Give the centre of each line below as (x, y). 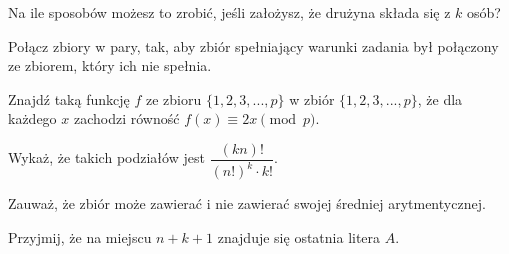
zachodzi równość (126, 118)
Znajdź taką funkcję (69, 98)
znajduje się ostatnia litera (299, 236)
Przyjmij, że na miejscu (80, 236)
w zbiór (312, 98)
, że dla (440, 98)
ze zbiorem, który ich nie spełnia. (110, 65)
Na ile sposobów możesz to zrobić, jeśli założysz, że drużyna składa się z (229, 12)
